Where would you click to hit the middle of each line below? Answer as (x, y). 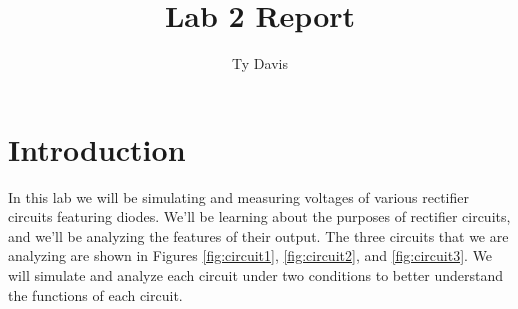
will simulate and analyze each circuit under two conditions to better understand (256, 275)
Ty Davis (260, 63)
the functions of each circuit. (95, 294)
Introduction (97, 148)
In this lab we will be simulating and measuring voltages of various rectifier (238, 196)
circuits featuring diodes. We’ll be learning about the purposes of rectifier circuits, (259, 216)
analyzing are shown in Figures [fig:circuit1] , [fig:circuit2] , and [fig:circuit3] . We (250, 255)
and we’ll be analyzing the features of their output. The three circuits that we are (258, 235)
